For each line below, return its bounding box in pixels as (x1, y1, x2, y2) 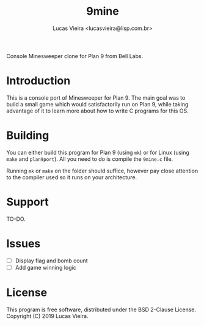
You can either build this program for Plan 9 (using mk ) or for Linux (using (6, 149, 189, 156)
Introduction (6, 74, 71, 88)
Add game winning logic (15, 264, 76, 271)
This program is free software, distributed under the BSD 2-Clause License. (6, 306, 197, 313)
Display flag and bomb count (15, 257, 88, 264)
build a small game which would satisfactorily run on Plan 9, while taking (6, 100, 189, 108)
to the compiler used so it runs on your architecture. (6, 173, 137, 181)
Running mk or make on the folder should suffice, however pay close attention (6, 167, 199, 174)
